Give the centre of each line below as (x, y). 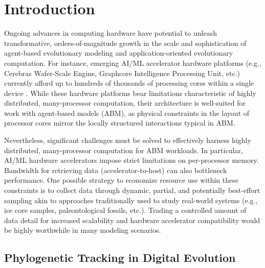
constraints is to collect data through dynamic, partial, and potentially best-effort (132, 190)
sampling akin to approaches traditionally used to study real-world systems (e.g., (131, 200)
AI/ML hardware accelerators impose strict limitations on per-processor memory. (131, 160)
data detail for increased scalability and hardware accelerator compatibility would (132, 220)
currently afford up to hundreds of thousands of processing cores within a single (129, 83)
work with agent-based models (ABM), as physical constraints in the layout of (127, 113)
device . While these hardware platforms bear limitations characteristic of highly (130, 93)
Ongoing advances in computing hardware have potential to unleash (111, 33)
